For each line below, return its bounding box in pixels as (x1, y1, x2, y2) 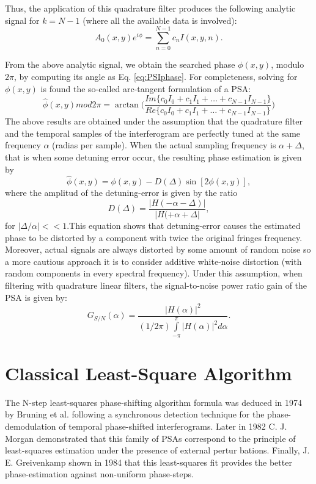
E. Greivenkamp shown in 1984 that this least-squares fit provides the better (5, 455, 292, 468)
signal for (5, 13, 40, 26)
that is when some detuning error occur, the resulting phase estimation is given (5, 150, 302, 163)
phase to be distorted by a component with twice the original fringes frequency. (5, 231, 303, 244)
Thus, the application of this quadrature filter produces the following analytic (5, 2, 296, 14)
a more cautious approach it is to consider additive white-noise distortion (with (5, 255, 302, 267)
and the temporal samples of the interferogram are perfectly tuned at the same (5, 126, 301, 139)
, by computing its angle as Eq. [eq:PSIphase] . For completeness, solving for (13, 70, 298, 82)
